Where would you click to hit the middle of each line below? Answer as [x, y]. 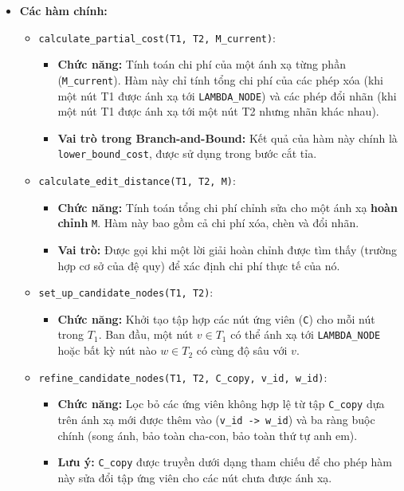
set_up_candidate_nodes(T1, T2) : [126, 292]
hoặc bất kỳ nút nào [107, 350]
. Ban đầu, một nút [146, 334]
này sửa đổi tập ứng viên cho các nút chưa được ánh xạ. [195, 477]
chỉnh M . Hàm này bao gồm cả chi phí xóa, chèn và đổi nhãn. [208, 223]
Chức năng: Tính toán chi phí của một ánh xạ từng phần [202, 64]
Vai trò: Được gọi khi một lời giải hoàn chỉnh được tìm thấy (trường [227, 249]
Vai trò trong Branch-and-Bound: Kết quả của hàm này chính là [227, 137]
